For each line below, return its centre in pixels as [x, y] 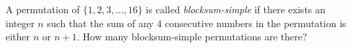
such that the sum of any [100, 23]
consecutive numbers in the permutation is [256, 23]
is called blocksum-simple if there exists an [235, 9]
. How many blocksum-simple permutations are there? [192, 37]
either [18, 37]
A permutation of [43, 9]
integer [20, 23]
